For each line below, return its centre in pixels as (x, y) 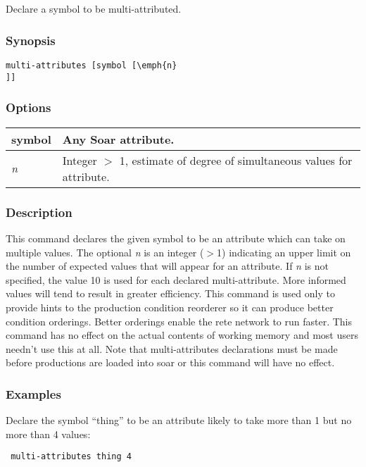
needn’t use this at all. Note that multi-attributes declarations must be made (172, 348)
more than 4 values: (48, 434)
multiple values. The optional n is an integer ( (105, 252)
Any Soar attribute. (118, 139)
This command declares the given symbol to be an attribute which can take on (176, 238)
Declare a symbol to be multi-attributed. (94, 9)
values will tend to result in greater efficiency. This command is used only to (170, 293)
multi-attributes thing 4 (71, 457)
